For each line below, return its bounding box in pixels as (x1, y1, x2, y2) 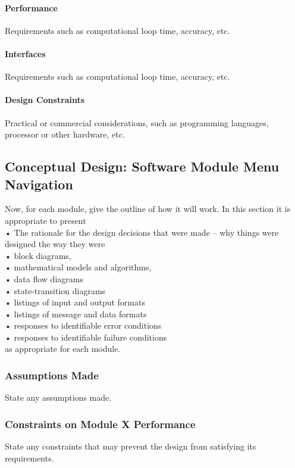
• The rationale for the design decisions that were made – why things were (5, 226, 279, 238)
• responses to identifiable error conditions (5, 319, 162, 332)
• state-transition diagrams (5, 284, 106, 297)
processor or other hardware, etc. (5, 128, 125, 141)
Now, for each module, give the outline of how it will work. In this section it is (5, 202, 291, 215)
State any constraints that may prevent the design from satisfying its (5, 440, 256, 453)
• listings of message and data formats (5, 307, 147, 320)
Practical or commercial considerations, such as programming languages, (5, 116, 269, 129)
